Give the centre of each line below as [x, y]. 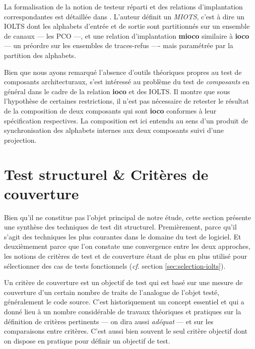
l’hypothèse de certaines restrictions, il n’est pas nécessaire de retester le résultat [127, 101]
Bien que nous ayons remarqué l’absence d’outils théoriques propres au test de [123, 72]
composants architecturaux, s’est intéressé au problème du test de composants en [127, 82]
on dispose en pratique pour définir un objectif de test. [87, 340]
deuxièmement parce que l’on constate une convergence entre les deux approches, [127, 246]
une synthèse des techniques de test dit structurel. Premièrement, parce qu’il [121, 227]
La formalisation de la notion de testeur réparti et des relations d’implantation [124, 6]
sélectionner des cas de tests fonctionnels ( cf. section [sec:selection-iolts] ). [115, 265]
